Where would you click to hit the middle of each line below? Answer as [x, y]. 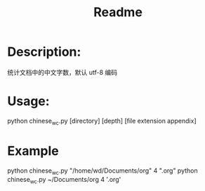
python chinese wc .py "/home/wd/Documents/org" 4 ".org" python [102, 171]
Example [33, 150]
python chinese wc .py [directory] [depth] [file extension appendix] [102, 122]
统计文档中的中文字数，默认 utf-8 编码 [62, 72]
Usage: [29, 101]
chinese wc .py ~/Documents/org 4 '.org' [64, 180]
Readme [118, 12]
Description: [44, 52]
